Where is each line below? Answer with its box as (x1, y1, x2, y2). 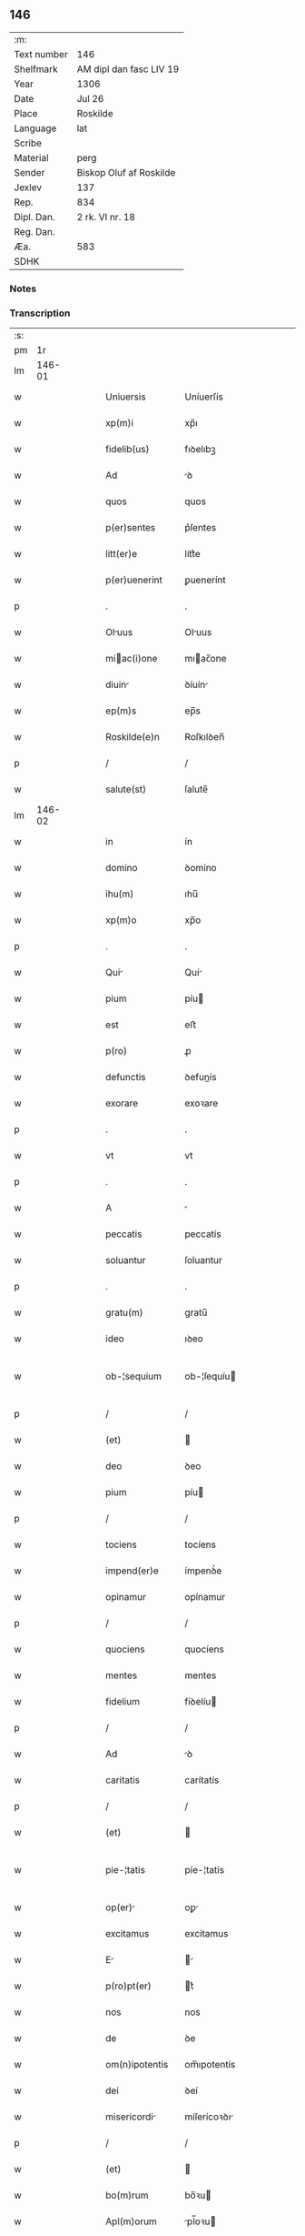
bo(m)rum (105, 2189, 149, 2201)
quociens (105, 1643, 145, 1655)
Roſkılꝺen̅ (184, 731, 225, 744)
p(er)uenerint (105, 573, 163, 586)
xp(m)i (105, 417, 134, 430)
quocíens (184, 1643, 224, 1655)
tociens (105, 1538, 138, 1551)
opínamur (184, 1591, 226, 1604)
